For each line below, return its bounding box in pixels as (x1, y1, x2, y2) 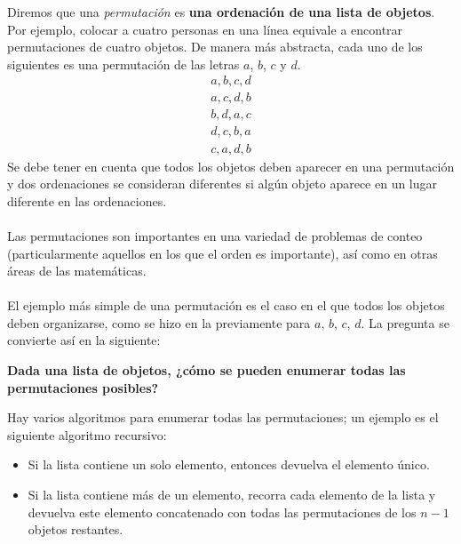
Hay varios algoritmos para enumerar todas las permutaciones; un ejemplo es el (7, 408, 439, 427)
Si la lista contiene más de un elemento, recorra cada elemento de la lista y (28, 485, 436, 504)
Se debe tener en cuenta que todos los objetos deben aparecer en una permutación (7, 156, 455, 175)
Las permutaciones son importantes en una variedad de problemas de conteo (7, 226, 423, 244)
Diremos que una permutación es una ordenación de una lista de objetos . (7, 3, 435, 20)
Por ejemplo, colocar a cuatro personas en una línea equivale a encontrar (7, 20, 403, 38)
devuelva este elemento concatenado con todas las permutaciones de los (28, 502, 417, 521)
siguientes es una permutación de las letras (7, 54, 240, 73)
